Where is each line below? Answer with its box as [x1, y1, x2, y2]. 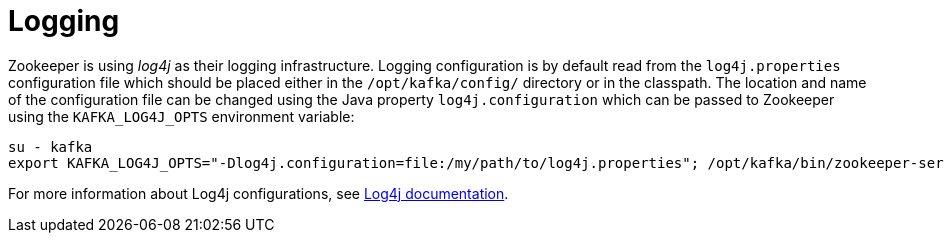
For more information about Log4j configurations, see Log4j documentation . [8, 184, 509, 202]
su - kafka [8, 138, 93, 155]
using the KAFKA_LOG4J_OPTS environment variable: [8, 107, 355, 125]
